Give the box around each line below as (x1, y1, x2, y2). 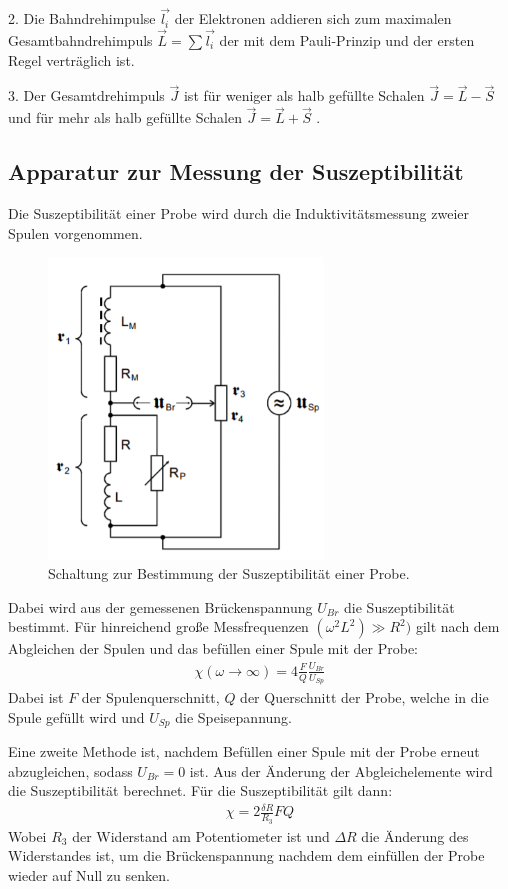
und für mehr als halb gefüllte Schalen (8, 107, 242, 128)
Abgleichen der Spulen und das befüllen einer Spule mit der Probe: (8, 638, 418, 659)
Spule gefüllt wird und (8, 706, 145, 727)
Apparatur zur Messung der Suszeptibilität (8, 156, 464, 187)
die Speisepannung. (175, 706, 292, 727)
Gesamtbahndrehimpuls (8, 30, 153, 51)
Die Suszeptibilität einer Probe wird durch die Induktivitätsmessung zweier (8, 203, 469, 224)
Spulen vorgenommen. (8, 222, 143, 243)
